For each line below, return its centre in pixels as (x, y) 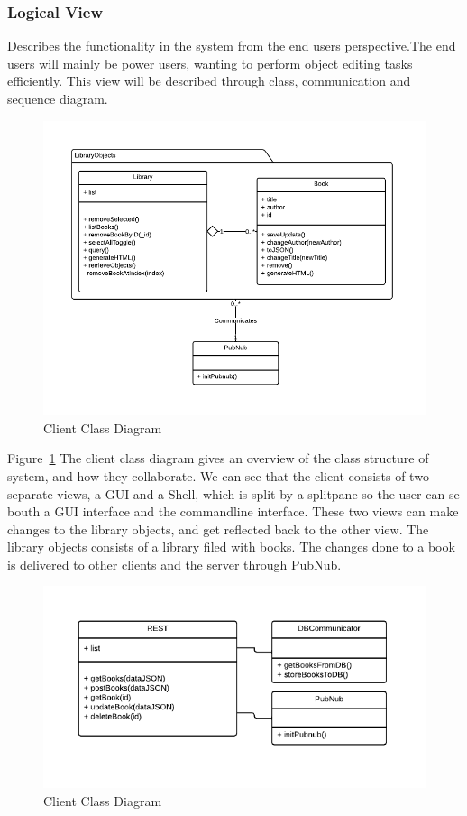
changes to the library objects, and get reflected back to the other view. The (218, 529)
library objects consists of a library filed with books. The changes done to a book (231, 547)
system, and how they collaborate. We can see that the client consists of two (218, 475)
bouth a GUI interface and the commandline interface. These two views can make (233, 511)
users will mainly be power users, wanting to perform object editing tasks (210, 63)
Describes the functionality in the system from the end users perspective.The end (232, 46)
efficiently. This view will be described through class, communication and (209, 81)
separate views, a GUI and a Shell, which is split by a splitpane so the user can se (233, 493)
